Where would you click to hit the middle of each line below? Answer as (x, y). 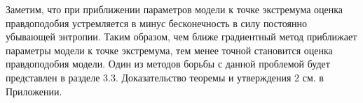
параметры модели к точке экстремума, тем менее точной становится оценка (169, 50)
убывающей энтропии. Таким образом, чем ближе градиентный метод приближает (181, 37)
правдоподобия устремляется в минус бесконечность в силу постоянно (157, 23)
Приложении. (34, 91)
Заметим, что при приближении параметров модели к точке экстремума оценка (174, 9)
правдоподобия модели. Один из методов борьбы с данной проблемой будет (168, 64)
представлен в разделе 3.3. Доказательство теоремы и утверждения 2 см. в (165, 77)
